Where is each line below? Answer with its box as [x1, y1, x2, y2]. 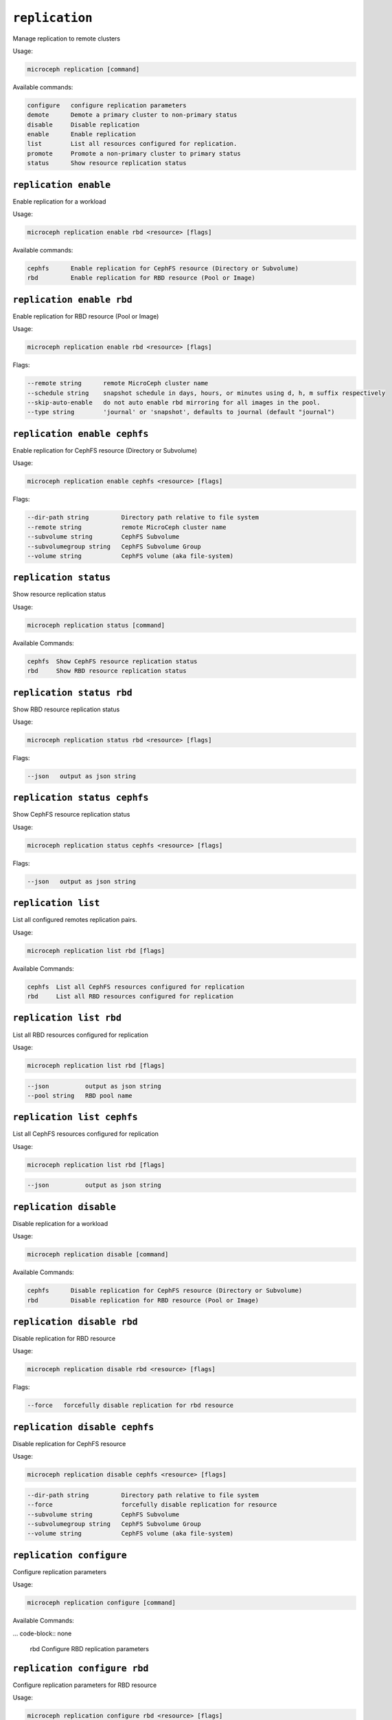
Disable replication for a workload [12, 1219, 108, 1227]
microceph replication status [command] [27, 621, 165, 629]
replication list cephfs [12, 1112, 138, 1123]
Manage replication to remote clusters [12, 34, 120, 43]
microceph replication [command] [27, 65, 140, 73]
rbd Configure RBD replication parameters [30, 1645, 149, 1653]
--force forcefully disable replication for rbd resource [27, 1401, 234, 1410]
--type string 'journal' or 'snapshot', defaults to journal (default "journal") [27, 408, 336, 416]
